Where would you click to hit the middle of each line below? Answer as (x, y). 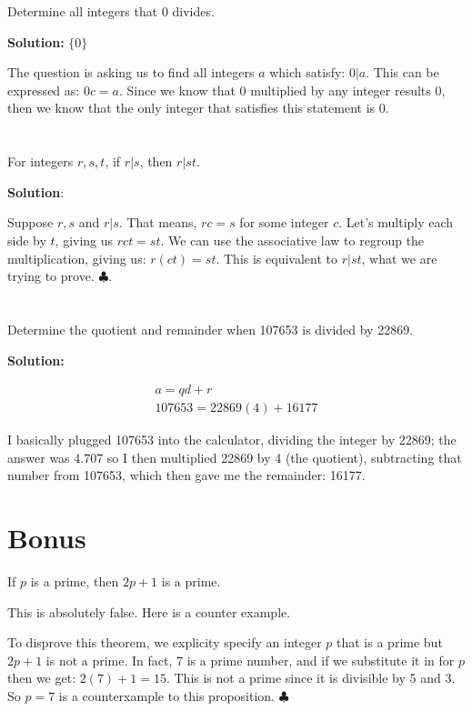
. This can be (402, 72)
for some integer (284, 222)
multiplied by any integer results (341, 90)
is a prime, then (75, 581)
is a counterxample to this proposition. (166, 696)
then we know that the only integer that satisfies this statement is (191, 108)
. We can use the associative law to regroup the (292, 240)
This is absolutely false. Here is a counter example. (149, 611)
